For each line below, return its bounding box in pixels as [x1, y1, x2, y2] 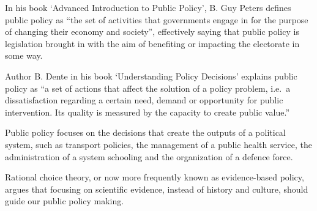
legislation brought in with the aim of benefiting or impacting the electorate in [5, 37, 300, 50]
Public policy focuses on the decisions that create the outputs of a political [5, 126, 286, 139]
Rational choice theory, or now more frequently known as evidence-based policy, [5, 171, 304, 183]
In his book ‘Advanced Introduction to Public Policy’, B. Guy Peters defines [5, 1, 291, 13]
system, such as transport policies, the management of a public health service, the [5, 138, 312, 150]
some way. [5, 49, 43, 62]
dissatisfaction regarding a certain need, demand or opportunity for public [5, 94, 283, 106]
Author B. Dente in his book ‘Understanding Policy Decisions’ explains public [5, 69, 297, 82]
